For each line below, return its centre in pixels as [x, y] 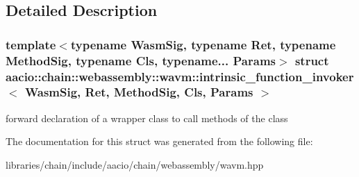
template [31, 44]
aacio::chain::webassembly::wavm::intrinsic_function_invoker [180, 76]
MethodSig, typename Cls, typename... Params [141, 60]
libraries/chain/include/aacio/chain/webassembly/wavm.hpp [135, 164]
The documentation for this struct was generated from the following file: [159, 141]
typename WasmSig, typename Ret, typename [203, 44]
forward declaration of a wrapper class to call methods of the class [147, 118]
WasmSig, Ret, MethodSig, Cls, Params [139, 92]
